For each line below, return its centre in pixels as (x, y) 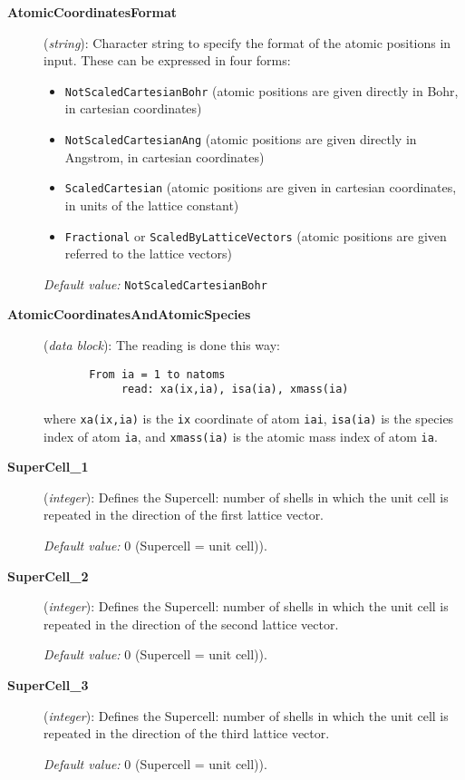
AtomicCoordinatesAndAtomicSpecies (129, 314)
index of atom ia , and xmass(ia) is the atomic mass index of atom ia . (241, 436)
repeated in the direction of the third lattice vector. (187, 733)
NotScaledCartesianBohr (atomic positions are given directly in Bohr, (262, 90)
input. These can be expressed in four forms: (167, 60)
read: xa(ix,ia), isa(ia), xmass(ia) (235, 390)
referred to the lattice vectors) (148, 253)
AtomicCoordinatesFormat (92, 12)
